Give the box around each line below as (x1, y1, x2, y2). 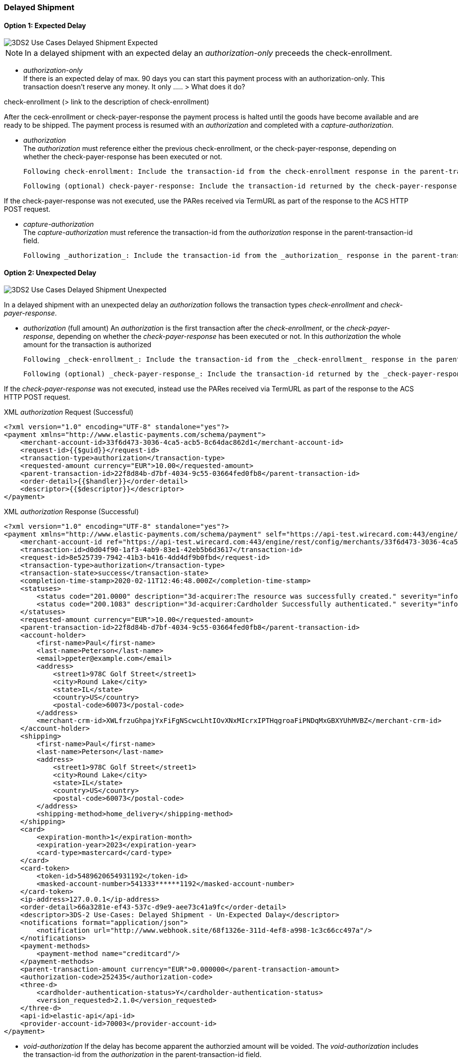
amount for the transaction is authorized (23, 340, 151, 349)
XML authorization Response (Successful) (4, 507, 139, 516)
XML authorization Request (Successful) (4, 408, 133, 417)
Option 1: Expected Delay (4, 21, 86, 30)
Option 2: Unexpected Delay (4, 268, 97, 277)
